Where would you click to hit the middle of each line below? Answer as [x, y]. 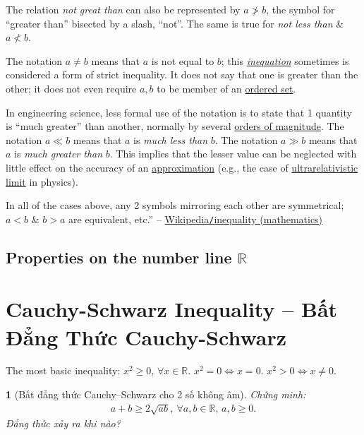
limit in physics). [42, 181]
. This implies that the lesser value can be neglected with [233, 154]
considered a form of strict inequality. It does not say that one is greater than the [182, 75]
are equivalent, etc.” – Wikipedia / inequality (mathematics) [196, 219]
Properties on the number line [119, 257]
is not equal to [183, 60]
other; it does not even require [71, 88]
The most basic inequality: [63, 370]
